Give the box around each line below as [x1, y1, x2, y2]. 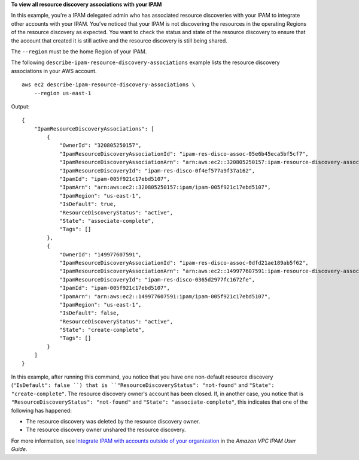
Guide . [11, 446, 28, 453]
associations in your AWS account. [11, 67, 97, 74]
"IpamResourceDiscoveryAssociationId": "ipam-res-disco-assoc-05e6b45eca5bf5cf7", [59, 150, 309, 157]
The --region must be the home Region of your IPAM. [11, 48, 147, 55]
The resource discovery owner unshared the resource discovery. [26, 426, 186, 434]
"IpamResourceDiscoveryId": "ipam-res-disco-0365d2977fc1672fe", [59, 276, 255, 283]
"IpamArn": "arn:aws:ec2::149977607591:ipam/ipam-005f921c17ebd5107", [59, 293, 271, 299]
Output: [11, 102, 30, 110]
